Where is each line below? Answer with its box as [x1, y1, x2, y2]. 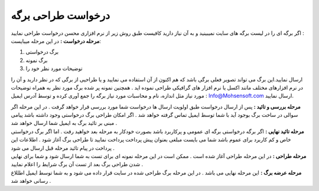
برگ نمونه [25, 57, 48, 64]
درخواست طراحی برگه [11, 9, 110, 22]
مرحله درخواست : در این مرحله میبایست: [11, 37, 102, 44]
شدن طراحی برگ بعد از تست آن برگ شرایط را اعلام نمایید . [11, 161, 144, 168]
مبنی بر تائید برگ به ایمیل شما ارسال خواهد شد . [11, 120, 118, 127]
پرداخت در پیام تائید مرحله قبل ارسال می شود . [11, 144, 115, 152]
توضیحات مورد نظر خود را [25, 65, 83, 72]
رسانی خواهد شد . [11, 177, 51, 185]
